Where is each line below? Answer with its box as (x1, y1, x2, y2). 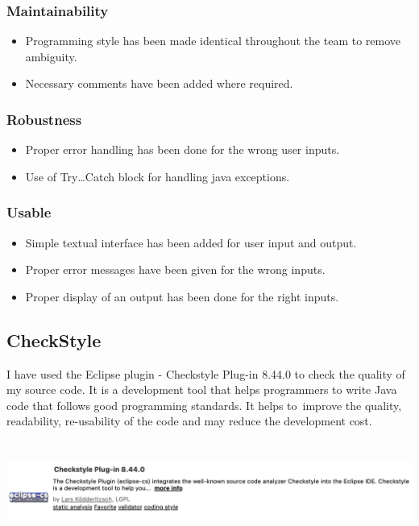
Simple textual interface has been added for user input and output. (25, 234, 357, 251)
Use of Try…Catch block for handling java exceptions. (25, 168, 290, 184)
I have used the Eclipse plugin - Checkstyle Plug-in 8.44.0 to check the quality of (6, 365, 405, 382)
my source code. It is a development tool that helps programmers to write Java (6, 381, 397, 398)
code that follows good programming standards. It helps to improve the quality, (6, 396, 402, 413)
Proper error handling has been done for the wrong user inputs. (25, 141, 340, 158)
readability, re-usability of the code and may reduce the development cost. (6, 412, 372, 429)
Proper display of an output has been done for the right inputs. (25, 288, 339, 304)
